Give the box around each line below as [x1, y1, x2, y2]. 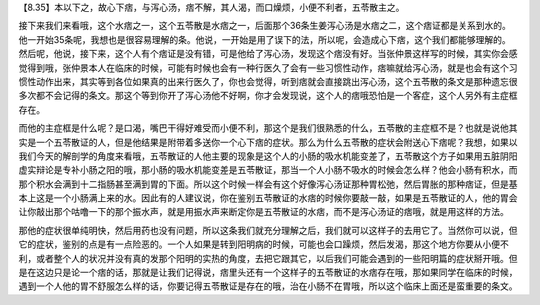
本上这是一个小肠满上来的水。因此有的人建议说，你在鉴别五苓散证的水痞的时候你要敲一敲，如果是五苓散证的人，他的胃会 [18, 192, 518, 204]
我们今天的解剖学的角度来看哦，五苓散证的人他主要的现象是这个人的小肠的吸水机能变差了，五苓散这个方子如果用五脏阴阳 [18, 150, 518, 162]
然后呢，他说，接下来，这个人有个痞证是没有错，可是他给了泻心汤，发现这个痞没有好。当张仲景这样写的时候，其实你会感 [18, 48, 518, 60]
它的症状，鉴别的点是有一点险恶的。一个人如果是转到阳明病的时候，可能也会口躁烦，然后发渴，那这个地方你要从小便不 [18, 238, 509, 250]
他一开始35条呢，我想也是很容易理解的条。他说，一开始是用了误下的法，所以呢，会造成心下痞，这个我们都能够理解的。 [18, 33, 511, 45]
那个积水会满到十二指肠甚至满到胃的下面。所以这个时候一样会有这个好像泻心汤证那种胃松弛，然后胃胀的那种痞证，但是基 [18, 178, 518, 190]
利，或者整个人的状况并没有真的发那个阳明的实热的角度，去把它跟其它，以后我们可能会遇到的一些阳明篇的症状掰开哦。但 [18, 252, 518, 264]
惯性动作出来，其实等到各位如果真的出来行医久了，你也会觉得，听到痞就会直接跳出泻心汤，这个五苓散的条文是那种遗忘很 [18, 75, 518, 87]
